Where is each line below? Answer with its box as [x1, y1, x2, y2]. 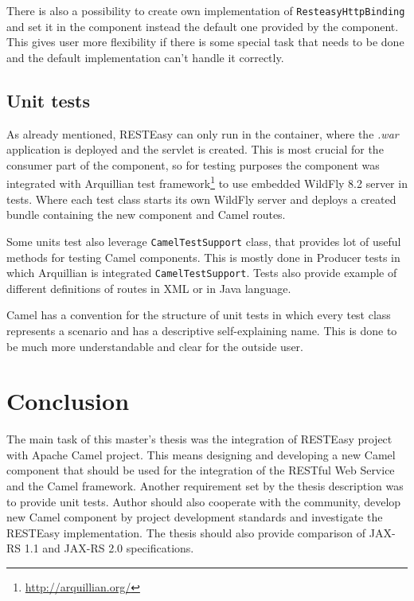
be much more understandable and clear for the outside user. [6, 338, 303, 354]
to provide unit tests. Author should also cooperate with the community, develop [6, 493, 401, 509]
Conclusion [6, 384, 130, 417]
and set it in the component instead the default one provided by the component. [6, 18, 399, 34]
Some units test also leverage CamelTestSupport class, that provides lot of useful [6, 232, 401, 249]
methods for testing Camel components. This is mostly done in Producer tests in [6, 248, 400, 265]
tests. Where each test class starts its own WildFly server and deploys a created [6, 190, 396, 207]
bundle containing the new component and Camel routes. [6, 206, 286, 223]
